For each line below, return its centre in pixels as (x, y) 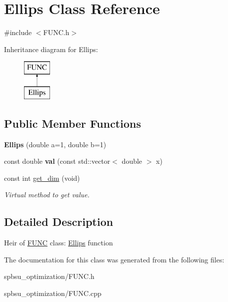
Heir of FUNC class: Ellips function (58, 243)
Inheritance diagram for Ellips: (51, 49)
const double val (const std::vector (57, 161)
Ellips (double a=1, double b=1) (55, 144)
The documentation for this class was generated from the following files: (114, 259)
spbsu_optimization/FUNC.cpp (53, 293)
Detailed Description (59, 222)
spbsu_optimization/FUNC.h (49, 276)
